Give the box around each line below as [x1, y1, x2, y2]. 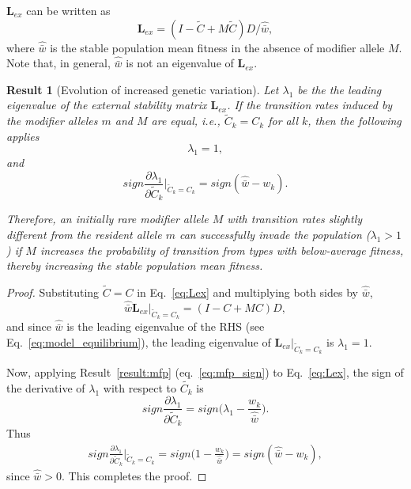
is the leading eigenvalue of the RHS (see [66, 318, 265, 335]
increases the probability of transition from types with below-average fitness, [40, 241, 404, 258]
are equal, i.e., [151, 112, 221, 129]
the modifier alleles [6, 112, 98, 129]
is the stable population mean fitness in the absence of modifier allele [50, 39, 385, 55]
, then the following [307, 112, 402, 129]
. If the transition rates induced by [227, 97, 393, 113]
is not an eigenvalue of [126, 55, 234, 71]
